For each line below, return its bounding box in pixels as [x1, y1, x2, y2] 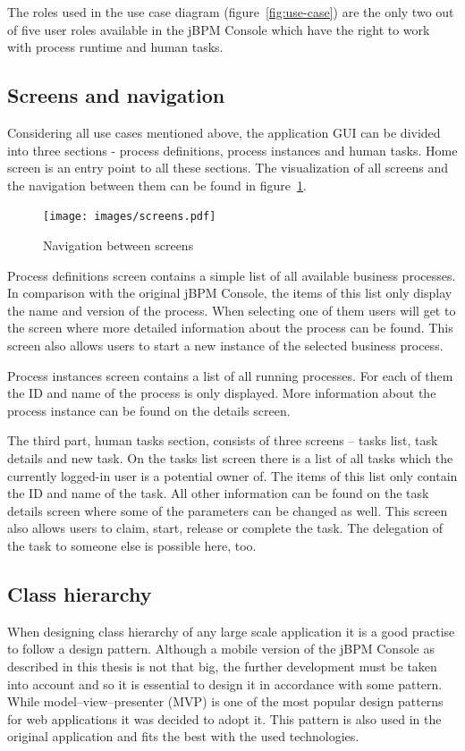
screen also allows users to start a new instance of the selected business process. [7, 335, 444, 354]
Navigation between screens [43, 236, 194, 255]
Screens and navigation [7, 81, 225, 109]
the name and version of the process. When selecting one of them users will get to [7, 300, 456, 319]
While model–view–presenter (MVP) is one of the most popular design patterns [7, 692, 444, 711]
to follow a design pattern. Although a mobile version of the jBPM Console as [7, 639, 435, 658]
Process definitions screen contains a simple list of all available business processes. [7, 266, 456, 284]
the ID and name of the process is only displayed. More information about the [7, 384, 436, 402]
